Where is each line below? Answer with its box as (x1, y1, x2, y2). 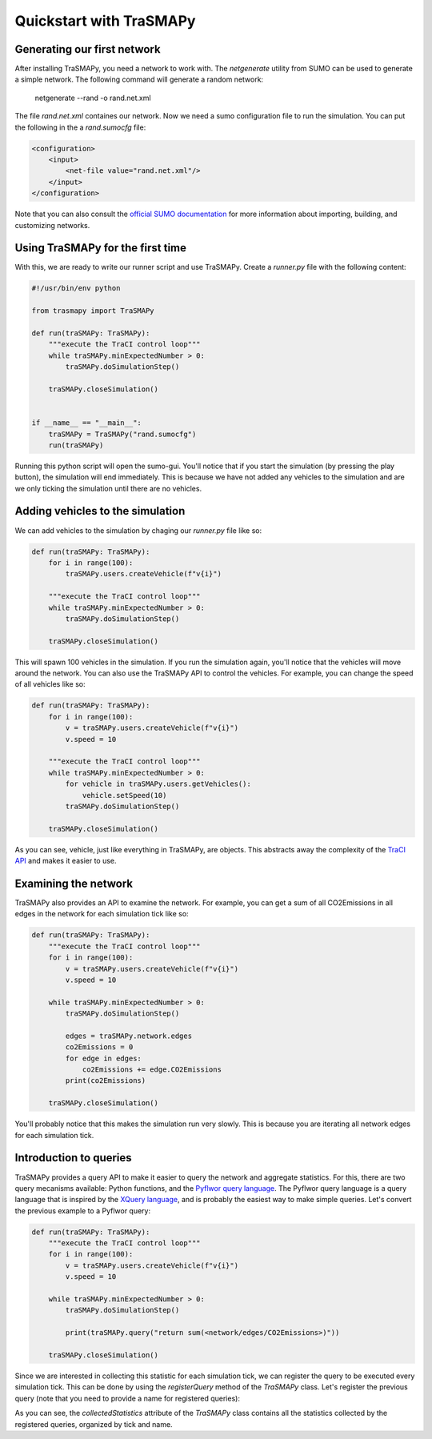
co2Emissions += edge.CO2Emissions (82, 1065, 222, 1074)
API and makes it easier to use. (14, 856, 117, 866)
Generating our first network (14, 42, 161, 56)
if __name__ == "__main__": (31, 419, 142, 427)
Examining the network (14, 876, 134, 890)
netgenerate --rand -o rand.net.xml (34, 93, 151, 102)
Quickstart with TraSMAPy (14, 12, 196, 30)
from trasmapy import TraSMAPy (31, 307, 155, 315)
